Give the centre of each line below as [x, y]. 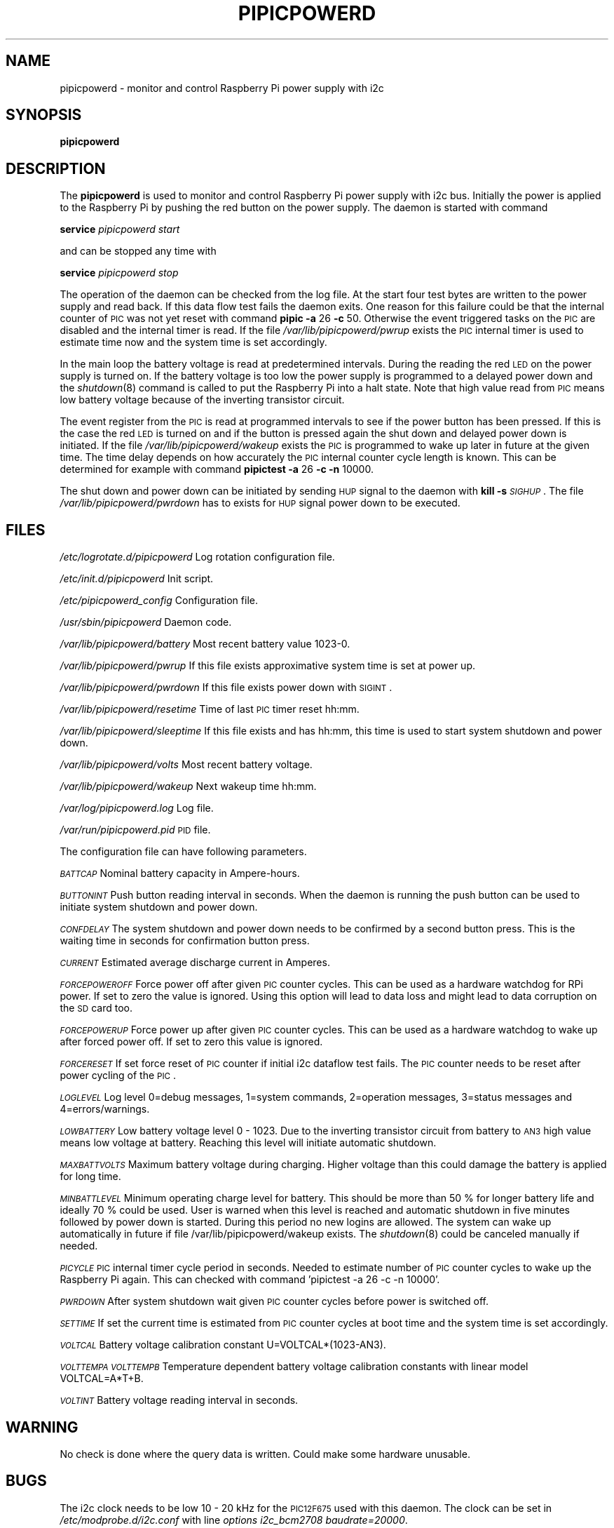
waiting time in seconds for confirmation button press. [185, 941]
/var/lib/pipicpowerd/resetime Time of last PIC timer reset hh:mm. [210, 709]
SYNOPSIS [44, 115]
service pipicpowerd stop [119, 273]
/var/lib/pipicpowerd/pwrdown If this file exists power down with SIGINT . [226, 688]
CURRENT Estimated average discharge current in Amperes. [195, 963]
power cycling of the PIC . [118, 1075]
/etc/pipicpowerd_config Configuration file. [159, 601]
